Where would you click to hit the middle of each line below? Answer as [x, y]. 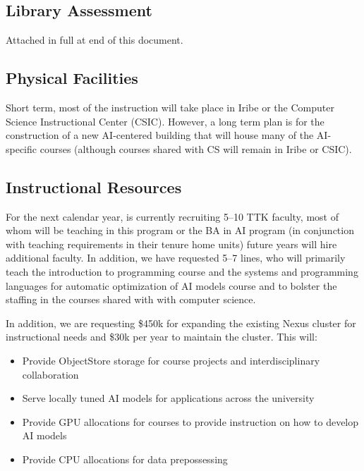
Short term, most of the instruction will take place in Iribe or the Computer [170, 107]
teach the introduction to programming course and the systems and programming [182, 271]
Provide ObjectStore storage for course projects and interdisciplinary [171, 360]
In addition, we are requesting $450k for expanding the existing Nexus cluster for [181, 323]
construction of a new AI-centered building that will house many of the [160, 135]
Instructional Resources [94, 186]
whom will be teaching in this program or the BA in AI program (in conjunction [180, 230]
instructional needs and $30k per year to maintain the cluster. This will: [162, 337]
